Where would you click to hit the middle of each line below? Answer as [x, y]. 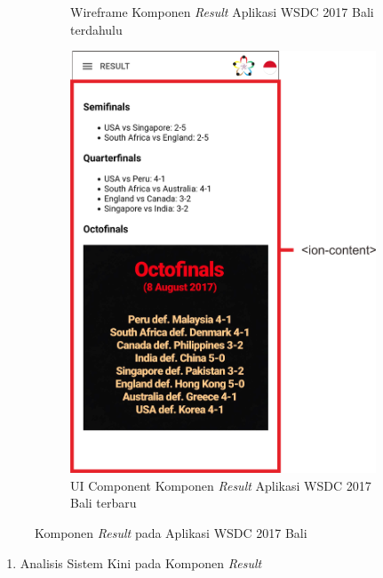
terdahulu [96, 29]
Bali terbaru [104, 503]
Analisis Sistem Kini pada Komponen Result [141, 562]
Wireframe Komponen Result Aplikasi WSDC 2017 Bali [222, 12]
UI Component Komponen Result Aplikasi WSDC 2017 [221, 485]
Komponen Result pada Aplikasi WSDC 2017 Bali [171, 533]
